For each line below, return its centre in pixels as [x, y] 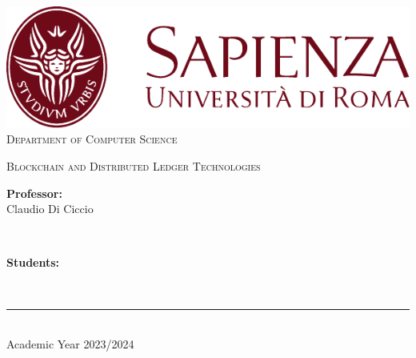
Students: [33, 262]
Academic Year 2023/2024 [70, 344]
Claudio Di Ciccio [50, 209]
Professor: [34, 193]
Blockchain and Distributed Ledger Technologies [134, 165]
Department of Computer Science [92, 139]
